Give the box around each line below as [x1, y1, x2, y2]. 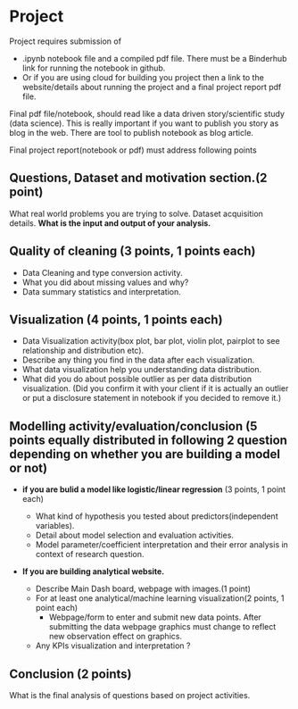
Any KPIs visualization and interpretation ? [35, 640, 191, 651]
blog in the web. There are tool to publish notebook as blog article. [9, 127, 254, 138]
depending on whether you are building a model [9, 446, 281, 462]
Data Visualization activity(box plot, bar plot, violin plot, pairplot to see [21, 336, 280, 346]
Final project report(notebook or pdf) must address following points [9, 145, 257, 155]
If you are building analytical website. [21, 566, 165, 577]
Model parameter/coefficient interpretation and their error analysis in [35, 539, 288, 550]
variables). [35, 521, 75, 531]
